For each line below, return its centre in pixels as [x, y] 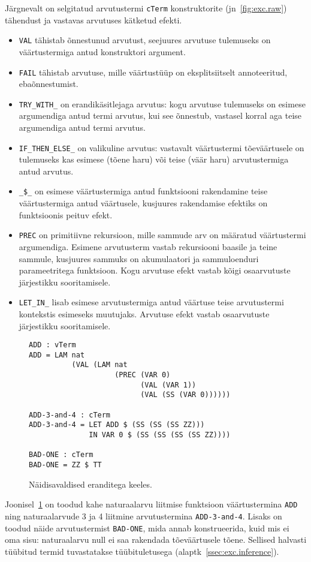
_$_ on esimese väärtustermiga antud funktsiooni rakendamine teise [143, 191]
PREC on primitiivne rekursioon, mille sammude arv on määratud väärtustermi [162, 235]
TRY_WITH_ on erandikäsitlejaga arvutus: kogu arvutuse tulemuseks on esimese [162, 103]
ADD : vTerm [52, 345]
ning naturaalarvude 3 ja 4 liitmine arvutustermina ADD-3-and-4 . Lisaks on [144, 516]
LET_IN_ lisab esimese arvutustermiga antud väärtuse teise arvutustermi [151, 302]
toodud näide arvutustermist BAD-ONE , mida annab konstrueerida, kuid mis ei [147, 528]
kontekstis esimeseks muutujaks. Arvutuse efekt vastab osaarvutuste [144, 313]
